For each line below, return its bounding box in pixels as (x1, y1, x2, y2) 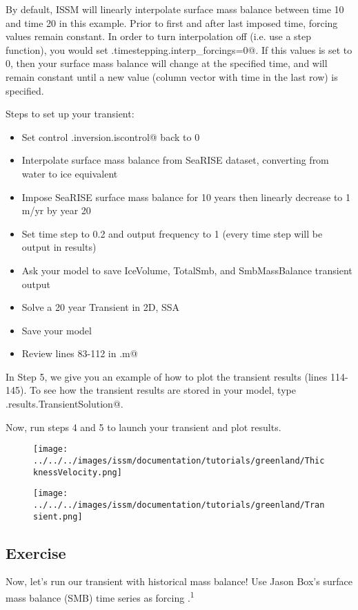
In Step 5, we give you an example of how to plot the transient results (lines (6, 369, 328, 383)
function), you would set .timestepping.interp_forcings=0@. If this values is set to (6, 42, 352, 57)
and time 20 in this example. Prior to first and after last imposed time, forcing (6, 15, 338, 30)
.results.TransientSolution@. (6, 397, 123, 411)
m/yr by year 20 (21, 203, 91, 218)
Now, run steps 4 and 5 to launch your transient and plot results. (6, 419, 281, 434)
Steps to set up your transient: (6, 106, 135, 121)
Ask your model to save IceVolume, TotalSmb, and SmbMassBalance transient (21, 263, 352, 277)
